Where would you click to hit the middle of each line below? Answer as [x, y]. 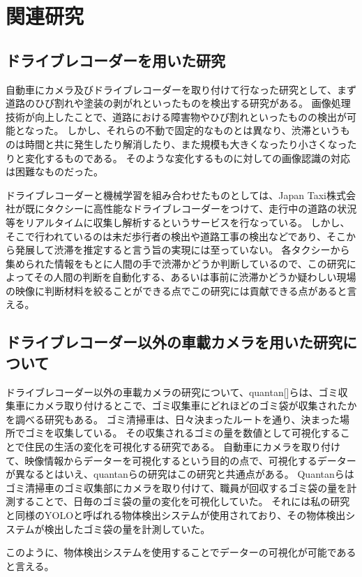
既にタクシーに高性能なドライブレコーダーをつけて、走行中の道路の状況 [191, 209]
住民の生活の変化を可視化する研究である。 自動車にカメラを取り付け [183, 447]
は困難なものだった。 [54, 171]
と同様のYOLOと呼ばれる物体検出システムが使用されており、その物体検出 [176, 515]
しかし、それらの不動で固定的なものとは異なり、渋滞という [204, 130]
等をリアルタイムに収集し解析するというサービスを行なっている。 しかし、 [178, 222]
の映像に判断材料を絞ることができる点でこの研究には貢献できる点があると [176, 290]
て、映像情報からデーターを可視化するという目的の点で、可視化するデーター [181, 460]
